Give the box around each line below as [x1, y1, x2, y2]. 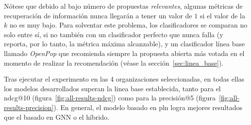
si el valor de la [200, 10, 245, 20]
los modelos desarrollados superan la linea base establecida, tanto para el [4, 83, 221, 93]
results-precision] [4, 102, 54, 112]
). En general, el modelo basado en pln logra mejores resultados [53, 102, 242, 112]
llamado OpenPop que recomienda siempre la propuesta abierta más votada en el [4, 48, 245, 58]
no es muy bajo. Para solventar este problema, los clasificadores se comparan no [9, 20, 248, 30]
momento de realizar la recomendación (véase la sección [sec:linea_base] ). [4, 57, 224, 68]
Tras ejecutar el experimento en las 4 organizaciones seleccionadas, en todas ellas [4, 74, 245, 84]
